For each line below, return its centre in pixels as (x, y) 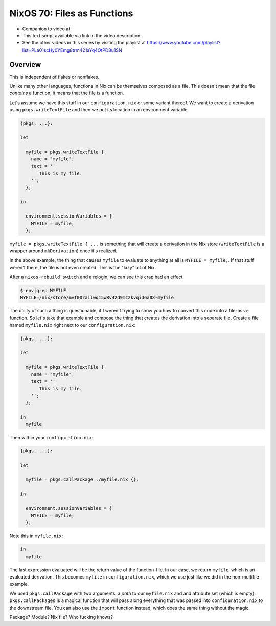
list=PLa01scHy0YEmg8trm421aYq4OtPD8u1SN (72, 50)
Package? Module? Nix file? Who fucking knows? (61, 617)
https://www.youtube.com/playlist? (184, 43)
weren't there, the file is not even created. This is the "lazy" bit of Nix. (83, 268)
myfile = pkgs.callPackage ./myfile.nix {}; (82, 479)
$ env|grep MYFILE (43, 290)
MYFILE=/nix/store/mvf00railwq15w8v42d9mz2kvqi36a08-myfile (97, 297)
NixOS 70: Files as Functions (71, 13)
